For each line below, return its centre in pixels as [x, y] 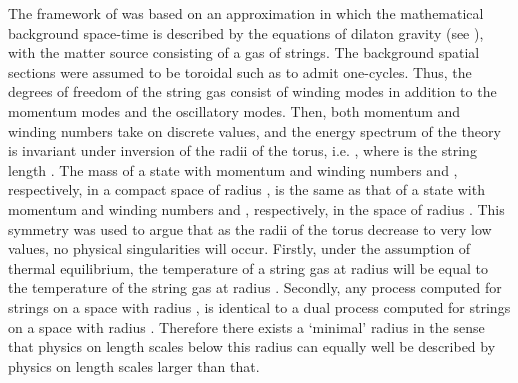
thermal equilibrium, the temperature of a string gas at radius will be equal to [248, 267]
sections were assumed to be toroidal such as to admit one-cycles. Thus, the [240, 71]
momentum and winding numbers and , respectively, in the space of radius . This [256, 208]
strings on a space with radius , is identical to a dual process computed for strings [259, 306]
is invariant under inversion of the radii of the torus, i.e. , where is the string [242, 150]
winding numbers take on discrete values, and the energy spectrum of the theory [254, 130]
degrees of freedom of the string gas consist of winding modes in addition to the [252, 91]
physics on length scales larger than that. [134, 365]
